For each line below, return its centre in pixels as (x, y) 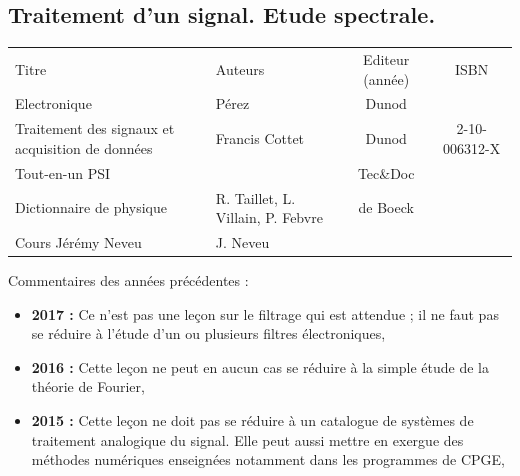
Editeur (386, 58)
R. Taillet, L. (255, 197)
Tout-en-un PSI (63, 172)
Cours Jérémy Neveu (78, 241)
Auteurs (240, 68)
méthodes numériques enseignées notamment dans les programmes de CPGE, (268, 459)
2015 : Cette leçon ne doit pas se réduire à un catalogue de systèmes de (252, 420)
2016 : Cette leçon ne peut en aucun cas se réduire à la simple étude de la (260, 366)
